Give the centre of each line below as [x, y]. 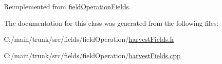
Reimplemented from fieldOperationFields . [67, 6]
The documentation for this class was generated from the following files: [111, 23]
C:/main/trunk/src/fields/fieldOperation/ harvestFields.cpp [92, 55]
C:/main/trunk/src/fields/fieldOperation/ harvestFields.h [89, 39]
